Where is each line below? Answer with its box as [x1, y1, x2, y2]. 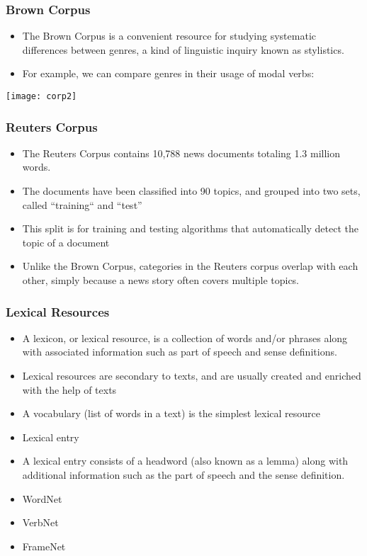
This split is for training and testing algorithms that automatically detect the [22, 221, 358, 236]
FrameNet [22, 538, 66, 553]
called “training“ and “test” [22, 197, 142, 212]
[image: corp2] [6, 91, 77, 101]
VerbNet [22, 515, 59, 530]
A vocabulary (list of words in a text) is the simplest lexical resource [22, 406, 320, 421]
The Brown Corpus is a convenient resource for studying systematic [22, 28, 316, 43]
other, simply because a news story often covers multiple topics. [22, 273, 300, 288]
